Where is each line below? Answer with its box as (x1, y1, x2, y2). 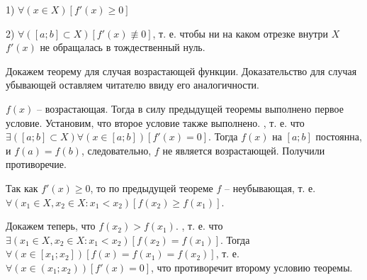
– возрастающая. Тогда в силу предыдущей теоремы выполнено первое (37, 101, 344, 116)
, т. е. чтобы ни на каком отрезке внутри (152, 26, 329, 40)
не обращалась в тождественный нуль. (40, 40, 205, 55)
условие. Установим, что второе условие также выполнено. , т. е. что (6, 115, 305, 130)
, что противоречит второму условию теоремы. (151, 259, 353, 274)
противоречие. (6, 157, 67, 172)
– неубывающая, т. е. (224, 180, 316, 195)
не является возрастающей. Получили (162, 142, 325, 157)
